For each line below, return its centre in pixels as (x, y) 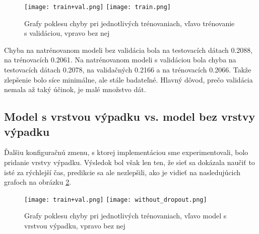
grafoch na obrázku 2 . (38, 182)
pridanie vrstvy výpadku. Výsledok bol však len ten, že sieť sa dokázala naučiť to (129, 162)
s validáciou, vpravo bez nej (67, 33)
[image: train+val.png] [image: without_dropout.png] (116, 200)
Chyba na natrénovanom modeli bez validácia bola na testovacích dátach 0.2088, (128, 50)
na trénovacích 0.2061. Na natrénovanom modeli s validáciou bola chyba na (120, 60)
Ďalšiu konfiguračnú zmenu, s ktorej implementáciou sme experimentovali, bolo (126, 152)
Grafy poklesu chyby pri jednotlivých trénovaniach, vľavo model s (125, 216)
